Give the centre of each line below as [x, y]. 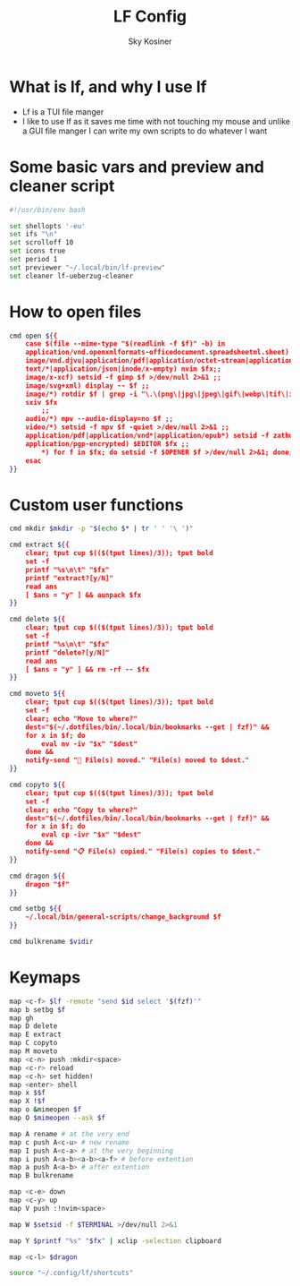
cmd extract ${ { [39, 545]
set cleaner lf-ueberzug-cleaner [71, 276]
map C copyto [33, 1043]
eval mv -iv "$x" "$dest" [90, 744]
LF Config [150, 17]
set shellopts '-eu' [48, 226]
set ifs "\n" [33, 235]
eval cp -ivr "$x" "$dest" [92, 835]
